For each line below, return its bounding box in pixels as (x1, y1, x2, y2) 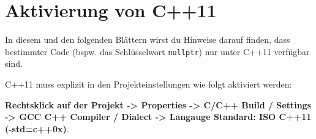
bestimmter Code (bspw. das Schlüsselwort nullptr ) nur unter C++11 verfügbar (5, 45, 310, 58)
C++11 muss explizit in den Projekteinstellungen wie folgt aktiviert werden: (5, 77, 292, 90)
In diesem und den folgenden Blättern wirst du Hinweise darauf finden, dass (5, 33, 290, 46)
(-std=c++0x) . (5, 122, 69, 135)
